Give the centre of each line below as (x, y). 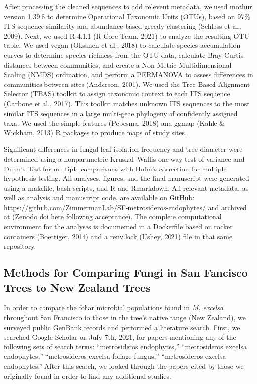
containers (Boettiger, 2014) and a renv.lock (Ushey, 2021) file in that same (118, 236)
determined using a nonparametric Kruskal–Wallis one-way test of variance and (124, 158)
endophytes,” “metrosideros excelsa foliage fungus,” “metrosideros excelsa (115, 356)
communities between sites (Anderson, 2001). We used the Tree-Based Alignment (127, 84)
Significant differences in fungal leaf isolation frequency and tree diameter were (123, 149)
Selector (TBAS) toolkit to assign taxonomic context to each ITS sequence (117, 94)
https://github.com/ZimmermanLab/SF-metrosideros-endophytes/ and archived (125, 207)
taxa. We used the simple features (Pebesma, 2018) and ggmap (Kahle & (114, 123)
